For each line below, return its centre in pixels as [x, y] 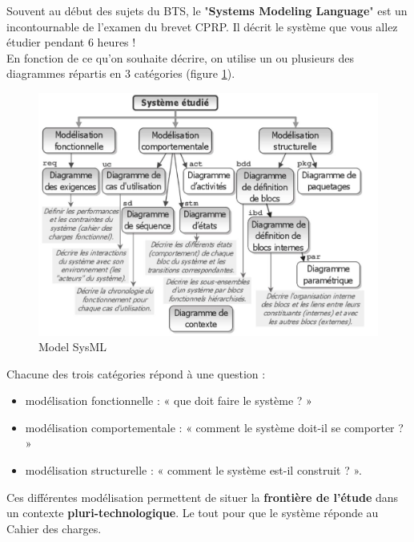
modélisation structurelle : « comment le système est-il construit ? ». [193, 470]
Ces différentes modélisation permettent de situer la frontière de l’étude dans [203, 497]
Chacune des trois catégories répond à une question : [136, 373]
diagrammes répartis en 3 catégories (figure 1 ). [121, 73]
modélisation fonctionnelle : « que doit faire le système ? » [169, 400]
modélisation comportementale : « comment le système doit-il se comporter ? [214, 427]
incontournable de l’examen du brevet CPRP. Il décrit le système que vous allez [202, 26]
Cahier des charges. [54, 528]
